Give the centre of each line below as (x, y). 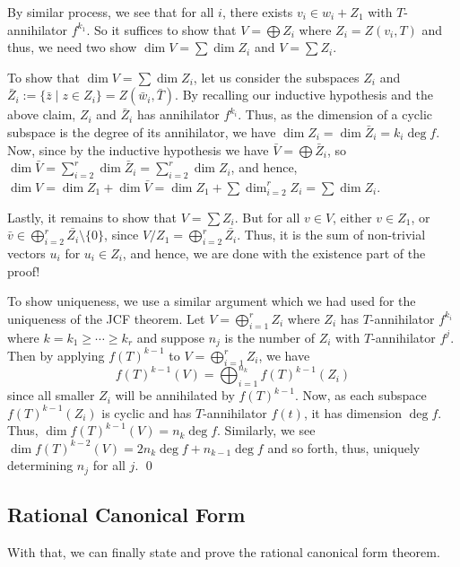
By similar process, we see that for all (111, 12)
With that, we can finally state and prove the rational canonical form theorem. (224, 552)
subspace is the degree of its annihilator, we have (142, 131)
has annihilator (178, 114)
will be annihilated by (175, 395)
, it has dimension (352, 412)
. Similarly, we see (266, 430)
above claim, (42, 114)
